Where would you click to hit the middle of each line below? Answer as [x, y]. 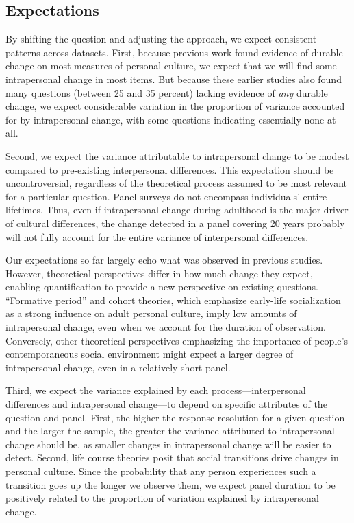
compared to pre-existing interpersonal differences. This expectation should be [170, 169]
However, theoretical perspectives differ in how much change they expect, [159, 273]
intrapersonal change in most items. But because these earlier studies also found [174, 79]
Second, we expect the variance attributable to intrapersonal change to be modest [177, 155]
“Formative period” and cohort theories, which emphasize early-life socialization [173, 300]
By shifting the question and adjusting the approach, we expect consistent [161, 39]
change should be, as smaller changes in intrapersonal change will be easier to [168, 444]
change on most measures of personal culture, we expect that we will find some [171, 66]
